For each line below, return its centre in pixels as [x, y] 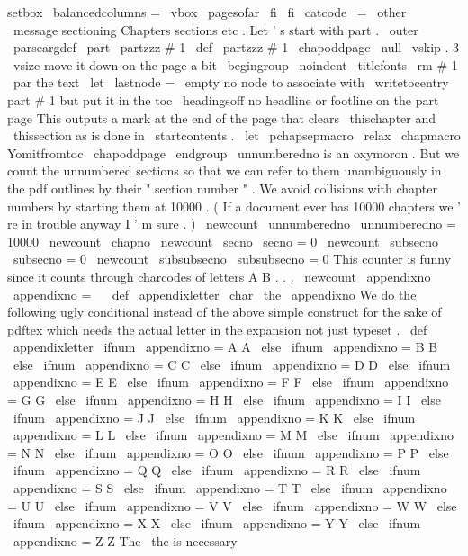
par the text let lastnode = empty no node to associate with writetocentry [231, 82]
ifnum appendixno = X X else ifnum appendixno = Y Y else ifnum [217, 523]
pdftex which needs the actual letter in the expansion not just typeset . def [217, 329]
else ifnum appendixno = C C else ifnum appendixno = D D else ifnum [232, 364]
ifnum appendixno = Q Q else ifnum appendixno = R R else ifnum [217, 470]
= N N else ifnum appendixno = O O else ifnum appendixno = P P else [228, 452]
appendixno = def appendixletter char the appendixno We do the [215, 294]
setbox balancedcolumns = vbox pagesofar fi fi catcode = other [207, 12]
